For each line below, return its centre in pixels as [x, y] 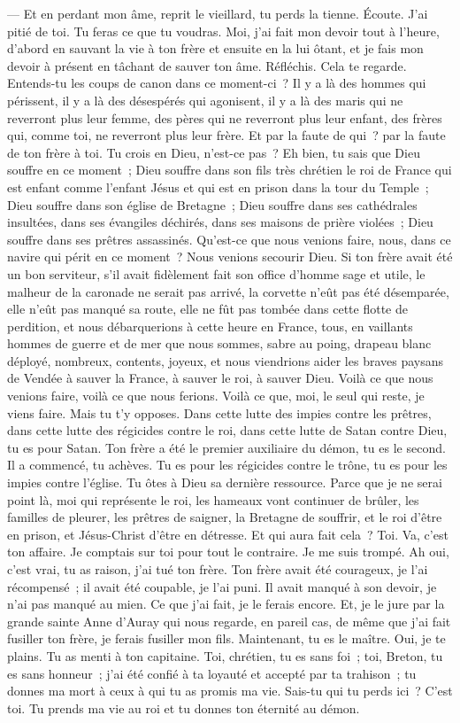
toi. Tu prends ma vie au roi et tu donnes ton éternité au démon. [184, 707]
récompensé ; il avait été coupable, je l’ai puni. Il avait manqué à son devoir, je [222, 586]
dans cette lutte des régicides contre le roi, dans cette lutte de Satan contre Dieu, [227, 430]
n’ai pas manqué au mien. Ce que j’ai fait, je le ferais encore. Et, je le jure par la [226, 604]
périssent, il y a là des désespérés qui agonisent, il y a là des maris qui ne [205, 100]
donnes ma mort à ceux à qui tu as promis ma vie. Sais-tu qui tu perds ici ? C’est [230, 691]
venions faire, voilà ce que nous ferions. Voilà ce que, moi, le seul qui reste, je [216, 396]
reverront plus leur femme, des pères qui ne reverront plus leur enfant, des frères [225, 117]
